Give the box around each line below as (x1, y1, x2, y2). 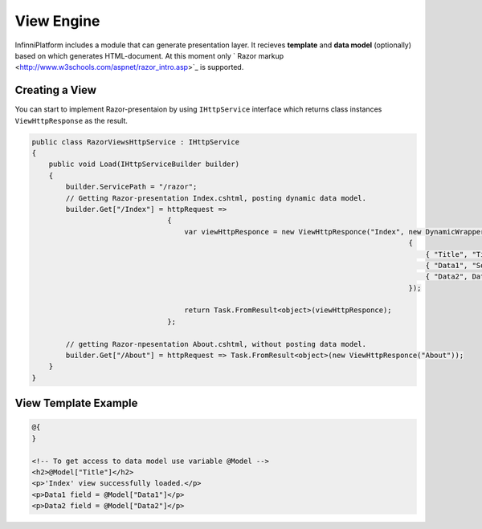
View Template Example (14, 397, 138, 410)
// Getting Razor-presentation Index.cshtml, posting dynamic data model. (65, 193, 367, 202)
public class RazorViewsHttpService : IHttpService (31, 137, 240, 146)
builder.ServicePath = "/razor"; (65, 182, 198, 192)
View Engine (14, 12, 100, 30)
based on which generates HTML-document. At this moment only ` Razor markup (14, 51, 284, 60)
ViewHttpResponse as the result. (14, 116, 129, 125)
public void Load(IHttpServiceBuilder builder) (48, 160, 240, 169)
